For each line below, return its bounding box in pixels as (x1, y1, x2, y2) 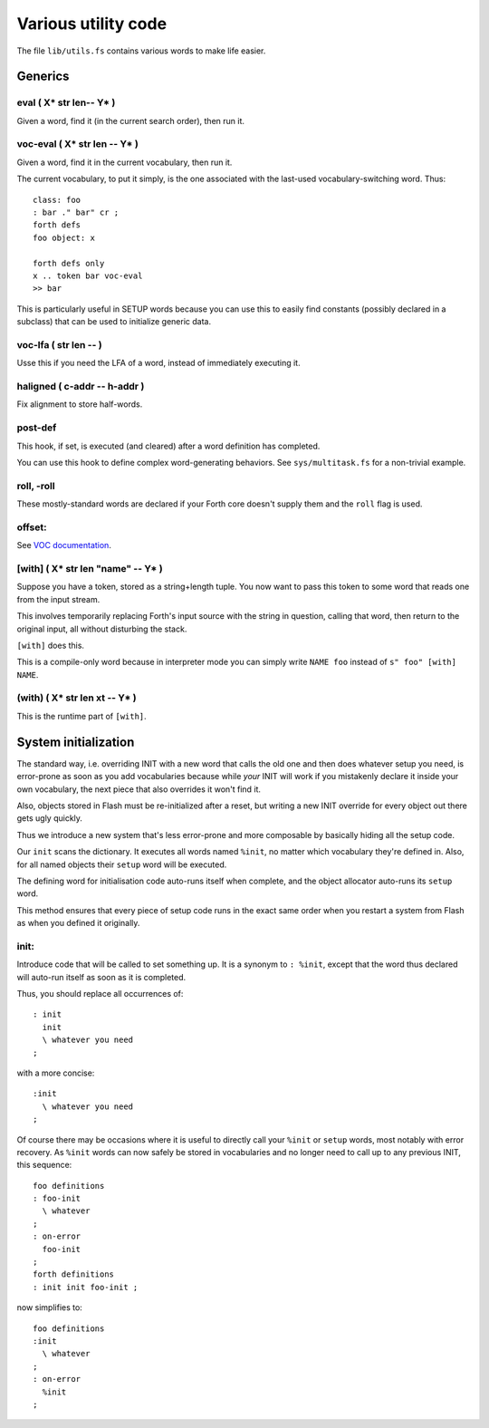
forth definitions (33, 1269, 115, 1279)
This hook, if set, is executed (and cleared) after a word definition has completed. (16, 440, 321, 451)
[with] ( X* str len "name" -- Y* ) (16, 563, 163, 574)
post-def (16, 421, 57, 434)
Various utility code (16, 14, 168, 34)
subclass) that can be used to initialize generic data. (16, 316, 212, 327)
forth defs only (33, 258, 105, 268)
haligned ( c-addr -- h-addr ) (16, 381, 145, 393)
